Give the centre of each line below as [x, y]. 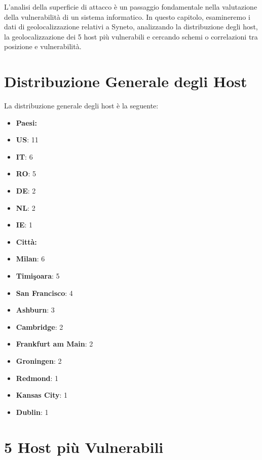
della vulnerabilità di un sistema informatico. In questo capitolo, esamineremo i [127, 16]
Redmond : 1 [37, 378]
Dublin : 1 [32, 412]
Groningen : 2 [39, 361]
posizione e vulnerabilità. [43, 46]
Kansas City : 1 [42, 395]
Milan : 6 [30, 259]
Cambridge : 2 [40, 327]
